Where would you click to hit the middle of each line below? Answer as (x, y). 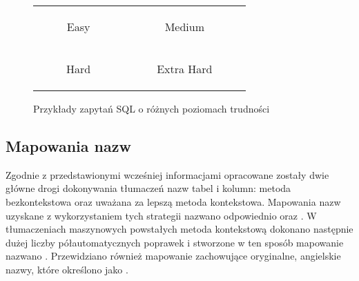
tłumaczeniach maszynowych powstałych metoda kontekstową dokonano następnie (179, 229)
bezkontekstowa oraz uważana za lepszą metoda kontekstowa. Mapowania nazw (173, 201)
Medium (185, 27)
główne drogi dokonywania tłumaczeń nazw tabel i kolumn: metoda (148, 188)
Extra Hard (185, 69)
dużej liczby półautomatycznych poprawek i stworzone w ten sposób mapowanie (175, 242)
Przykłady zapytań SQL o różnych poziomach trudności (152, 108)
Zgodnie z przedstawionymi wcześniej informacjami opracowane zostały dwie (167, 174)
